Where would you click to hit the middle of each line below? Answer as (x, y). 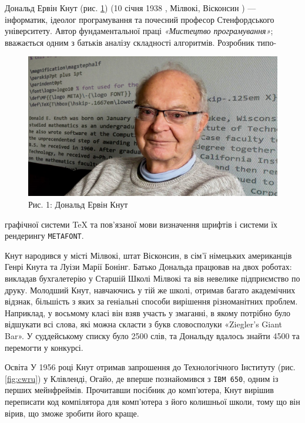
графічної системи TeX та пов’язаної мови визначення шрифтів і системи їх (141, 224)
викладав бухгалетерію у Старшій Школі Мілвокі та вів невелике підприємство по (152, 278)
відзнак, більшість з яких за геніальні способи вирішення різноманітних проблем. (151, 301)
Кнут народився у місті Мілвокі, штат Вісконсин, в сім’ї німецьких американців (148, 255)
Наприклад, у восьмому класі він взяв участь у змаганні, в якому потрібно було (148, 312)
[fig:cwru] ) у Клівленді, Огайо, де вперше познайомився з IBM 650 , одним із (142, 378)
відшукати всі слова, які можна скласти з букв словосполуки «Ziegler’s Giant (144, 324)
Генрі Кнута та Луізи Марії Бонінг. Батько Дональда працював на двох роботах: (148, 267)
